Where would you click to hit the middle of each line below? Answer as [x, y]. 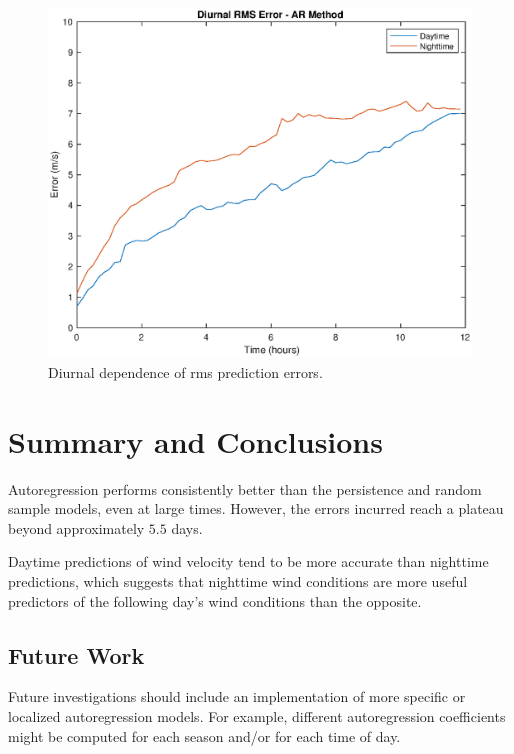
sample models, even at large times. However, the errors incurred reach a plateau [256, 508]
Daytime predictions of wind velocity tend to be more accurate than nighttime [248, 561]
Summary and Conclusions [195, 440]
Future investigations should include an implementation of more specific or [237, 696]
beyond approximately [76, 527]
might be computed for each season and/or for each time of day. [204, 735]
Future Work [76, 654]
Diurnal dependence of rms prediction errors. [185, 371]
